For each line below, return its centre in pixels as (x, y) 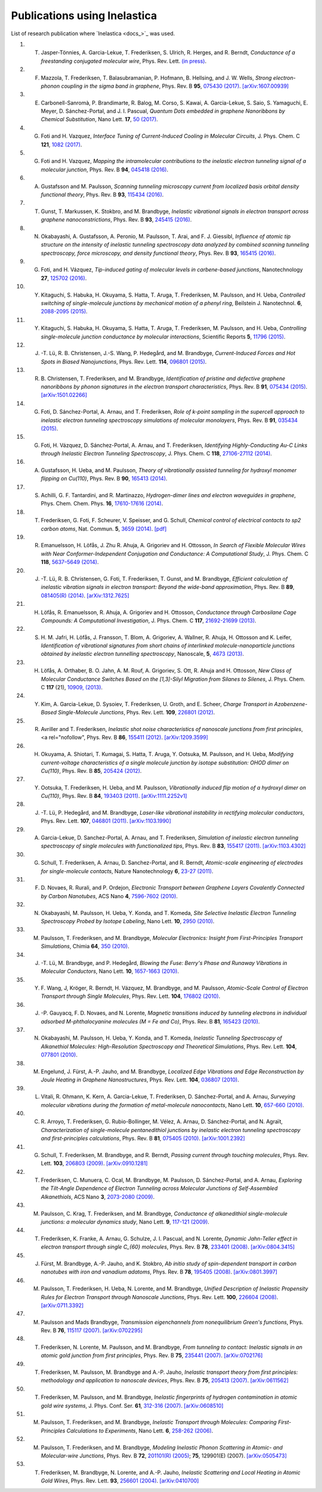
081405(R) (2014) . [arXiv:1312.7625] (85, 595)
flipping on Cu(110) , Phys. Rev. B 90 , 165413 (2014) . (104, 479)
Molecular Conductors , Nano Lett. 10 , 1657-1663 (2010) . (110, 971)
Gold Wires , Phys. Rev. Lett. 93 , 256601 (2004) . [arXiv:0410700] (120, 1481)
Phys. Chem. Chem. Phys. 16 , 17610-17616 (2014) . (102, 504)
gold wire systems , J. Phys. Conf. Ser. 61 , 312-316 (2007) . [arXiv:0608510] (132, 1405)
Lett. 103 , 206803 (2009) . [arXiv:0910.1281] (95, 1163)
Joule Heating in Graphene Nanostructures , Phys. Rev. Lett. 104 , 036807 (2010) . (140, 1080)
